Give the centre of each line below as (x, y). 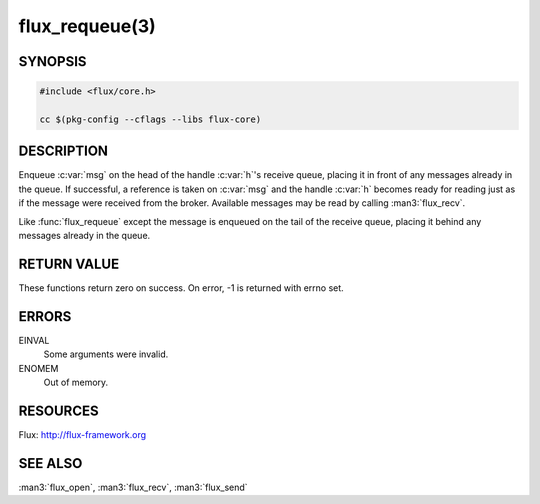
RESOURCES (58, 410)
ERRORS (45, 316)
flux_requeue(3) (87, 26)
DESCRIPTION (63, 151)
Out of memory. (76, 382)
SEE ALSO (50, 463)
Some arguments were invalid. (106, 354)
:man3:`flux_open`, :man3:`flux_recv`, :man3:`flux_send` (133, 487)
